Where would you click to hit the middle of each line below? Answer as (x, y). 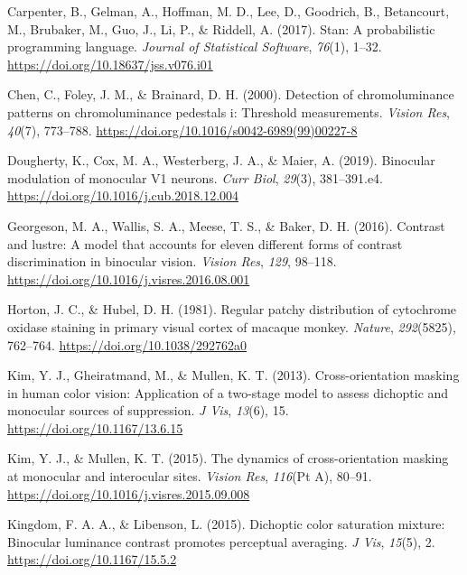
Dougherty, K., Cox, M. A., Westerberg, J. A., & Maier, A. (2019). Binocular (221, 160)
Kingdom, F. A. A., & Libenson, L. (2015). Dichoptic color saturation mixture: (226, 524)
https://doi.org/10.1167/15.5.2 (92, 559)
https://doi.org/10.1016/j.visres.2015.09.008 (129, 493)
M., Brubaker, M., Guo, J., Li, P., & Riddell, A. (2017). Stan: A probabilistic (221, 28)
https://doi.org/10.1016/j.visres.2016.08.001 (129, 278)
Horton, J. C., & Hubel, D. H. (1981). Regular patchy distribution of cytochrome (232, 309)
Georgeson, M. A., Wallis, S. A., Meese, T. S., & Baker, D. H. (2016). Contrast (226, 225)
